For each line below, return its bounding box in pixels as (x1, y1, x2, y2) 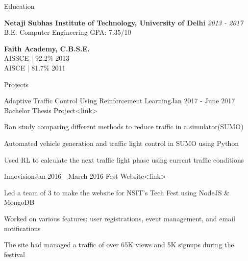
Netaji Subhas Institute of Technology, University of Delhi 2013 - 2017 (4, 17, 243, 27)
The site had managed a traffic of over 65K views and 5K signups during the (4, 239, 234, 250)
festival (4, 249, 25, 259)
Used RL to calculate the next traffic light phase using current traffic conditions (4, 154, 244, 165)
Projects (4, 79, 29, 89)
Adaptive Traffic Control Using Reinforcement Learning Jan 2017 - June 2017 (4, 95, 235, 106)
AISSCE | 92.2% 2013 (4, 53, 70, 63)
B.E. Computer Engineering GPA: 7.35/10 (4, 27, 131, 37)
